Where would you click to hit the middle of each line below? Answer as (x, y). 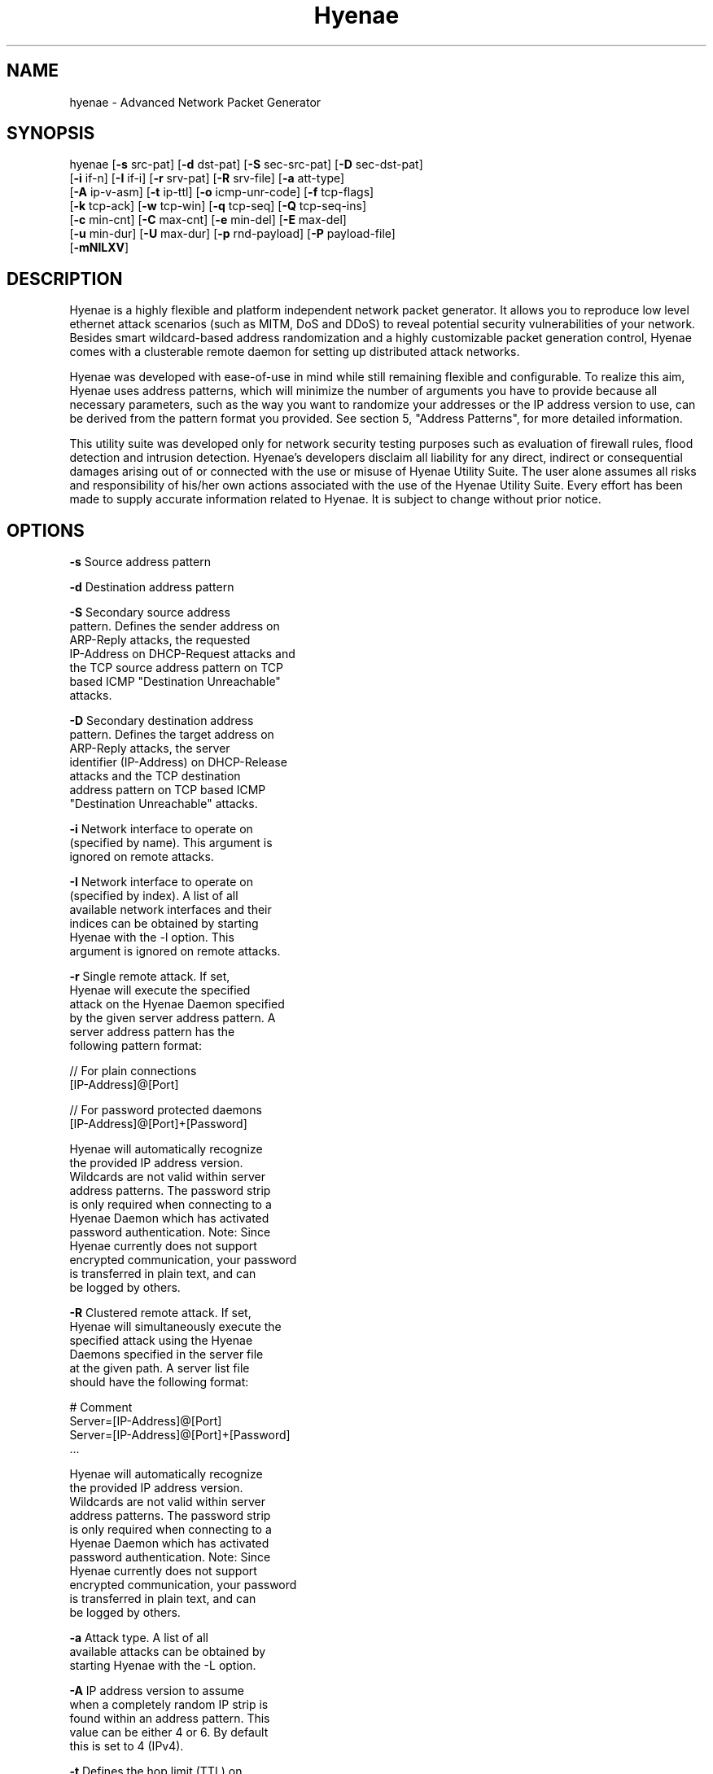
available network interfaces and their (171, 910)
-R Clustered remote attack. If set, (160, 1313)
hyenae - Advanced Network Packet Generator (195, 102)
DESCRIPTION (65, 279)
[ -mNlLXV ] (99, 248)
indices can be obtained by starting (164, 924)
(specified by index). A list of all (154, 896)
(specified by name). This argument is (171, 843)
